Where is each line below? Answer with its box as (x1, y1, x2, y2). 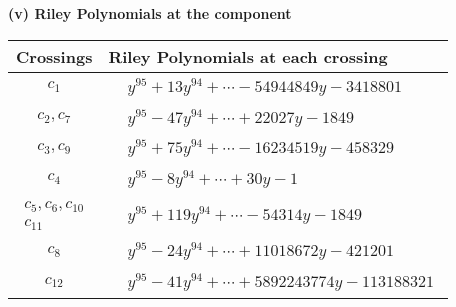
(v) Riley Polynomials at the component (8, 3, 292, 23)
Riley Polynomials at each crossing (108, 44, 388, 68)
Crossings (16, 44, 93, 68)
